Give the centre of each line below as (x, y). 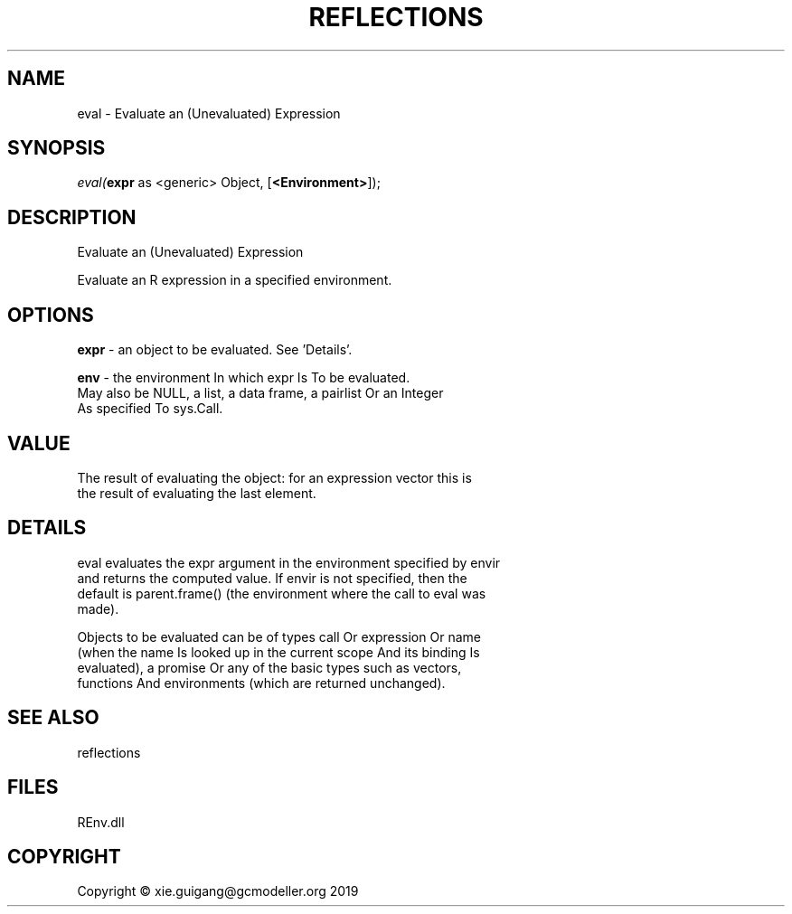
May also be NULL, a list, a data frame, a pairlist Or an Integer (260, 393)
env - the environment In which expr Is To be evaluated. (244, 378)
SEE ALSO (53, 718)
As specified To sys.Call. (150, 409)
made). (98, 608)
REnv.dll (101, 822)
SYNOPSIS (57, 148)
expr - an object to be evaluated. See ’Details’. (215, 350)
